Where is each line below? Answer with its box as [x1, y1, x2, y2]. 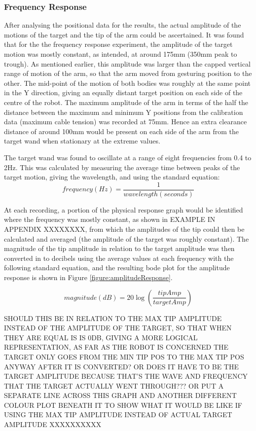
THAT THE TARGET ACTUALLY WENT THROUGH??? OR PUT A [4, 380, 224, 391]
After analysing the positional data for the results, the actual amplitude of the [4, 20, 241, 30]
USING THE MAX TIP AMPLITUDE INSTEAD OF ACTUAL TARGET [4, 409, 232, 420]
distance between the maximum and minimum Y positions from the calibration [4, 107, 243, 117]
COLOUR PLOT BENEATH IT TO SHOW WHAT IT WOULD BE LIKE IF [4, 399, 242, 410]
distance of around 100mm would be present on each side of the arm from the [4, 126, 239, 136]
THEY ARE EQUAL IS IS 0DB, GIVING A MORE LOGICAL [4, 332, 198, 342]
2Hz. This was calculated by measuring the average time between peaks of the [4, 162, 240, 172]
